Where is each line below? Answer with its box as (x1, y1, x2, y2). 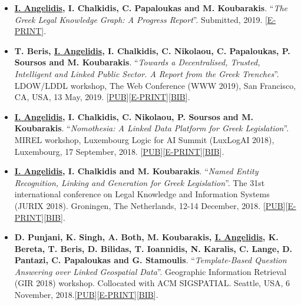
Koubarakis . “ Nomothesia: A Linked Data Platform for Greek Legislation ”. (14, 122, 289, 134)
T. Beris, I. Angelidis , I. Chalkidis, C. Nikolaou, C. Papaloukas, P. (14, 44, 290, 57)
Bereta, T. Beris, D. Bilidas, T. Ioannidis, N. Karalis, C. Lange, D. (14, 242, 293, 254)
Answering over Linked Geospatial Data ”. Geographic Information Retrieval (14, 265, 287, 277)
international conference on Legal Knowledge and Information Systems (14, 188, 270, 200)
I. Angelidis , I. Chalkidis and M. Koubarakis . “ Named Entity (14, 165, 259, 177)
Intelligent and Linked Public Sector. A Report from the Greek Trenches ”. (14, 67, 279, 79)
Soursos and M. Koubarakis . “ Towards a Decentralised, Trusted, (14, 56, 260, 68)
